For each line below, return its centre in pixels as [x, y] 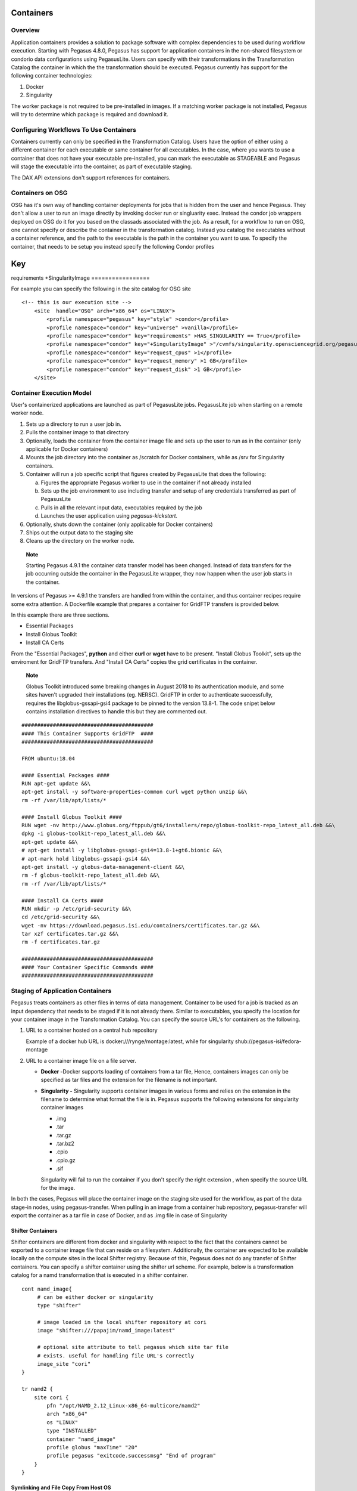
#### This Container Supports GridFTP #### [88, 733]
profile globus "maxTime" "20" [92, 1447]
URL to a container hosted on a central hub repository [92, 1030]
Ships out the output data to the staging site [79, 532]
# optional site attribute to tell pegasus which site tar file [133, 1347]
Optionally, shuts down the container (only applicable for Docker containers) [120, 524]
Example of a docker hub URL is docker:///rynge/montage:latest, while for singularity [130, 1041]
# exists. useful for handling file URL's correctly [116, 1356]
